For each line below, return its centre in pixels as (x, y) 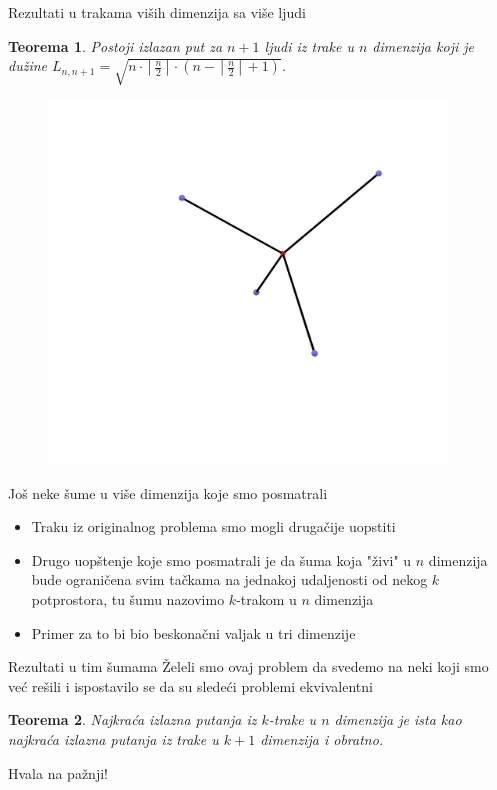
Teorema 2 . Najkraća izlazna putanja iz (132, 719)
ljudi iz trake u (309, 45)
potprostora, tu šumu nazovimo (128, 598)
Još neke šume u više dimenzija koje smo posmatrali (168, 492)
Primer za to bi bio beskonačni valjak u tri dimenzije (193, 632)
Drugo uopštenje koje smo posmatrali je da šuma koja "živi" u (221, 559)
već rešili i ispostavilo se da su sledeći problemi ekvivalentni (190, 685)
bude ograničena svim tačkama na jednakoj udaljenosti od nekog (229, 579)
